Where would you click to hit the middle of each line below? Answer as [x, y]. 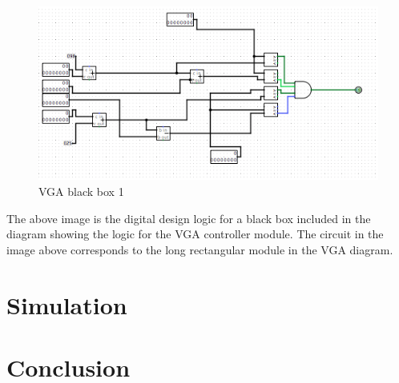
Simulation [67, 304]
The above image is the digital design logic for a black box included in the [189, 218]
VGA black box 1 [81, 191]
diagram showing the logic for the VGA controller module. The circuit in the [195, 234]
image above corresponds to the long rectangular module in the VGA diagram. [200, 249]
